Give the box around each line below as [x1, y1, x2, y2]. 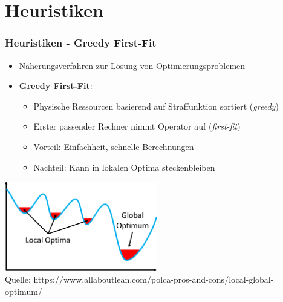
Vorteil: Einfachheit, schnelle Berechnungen [33, 140, 194, 153]
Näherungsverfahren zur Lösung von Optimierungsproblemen [19, 59, 246, 71]
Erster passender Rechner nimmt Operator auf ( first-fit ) [33, 120, 241, 133]
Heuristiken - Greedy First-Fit [5, 35, 157, 50]
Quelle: [5, 273, 31, 286]
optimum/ [5, 284, 42, 297]
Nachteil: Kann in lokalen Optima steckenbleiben [33, 160, 215, 173]
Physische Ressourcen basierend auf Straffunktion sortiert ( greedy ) [33, 99, 279, 112]
